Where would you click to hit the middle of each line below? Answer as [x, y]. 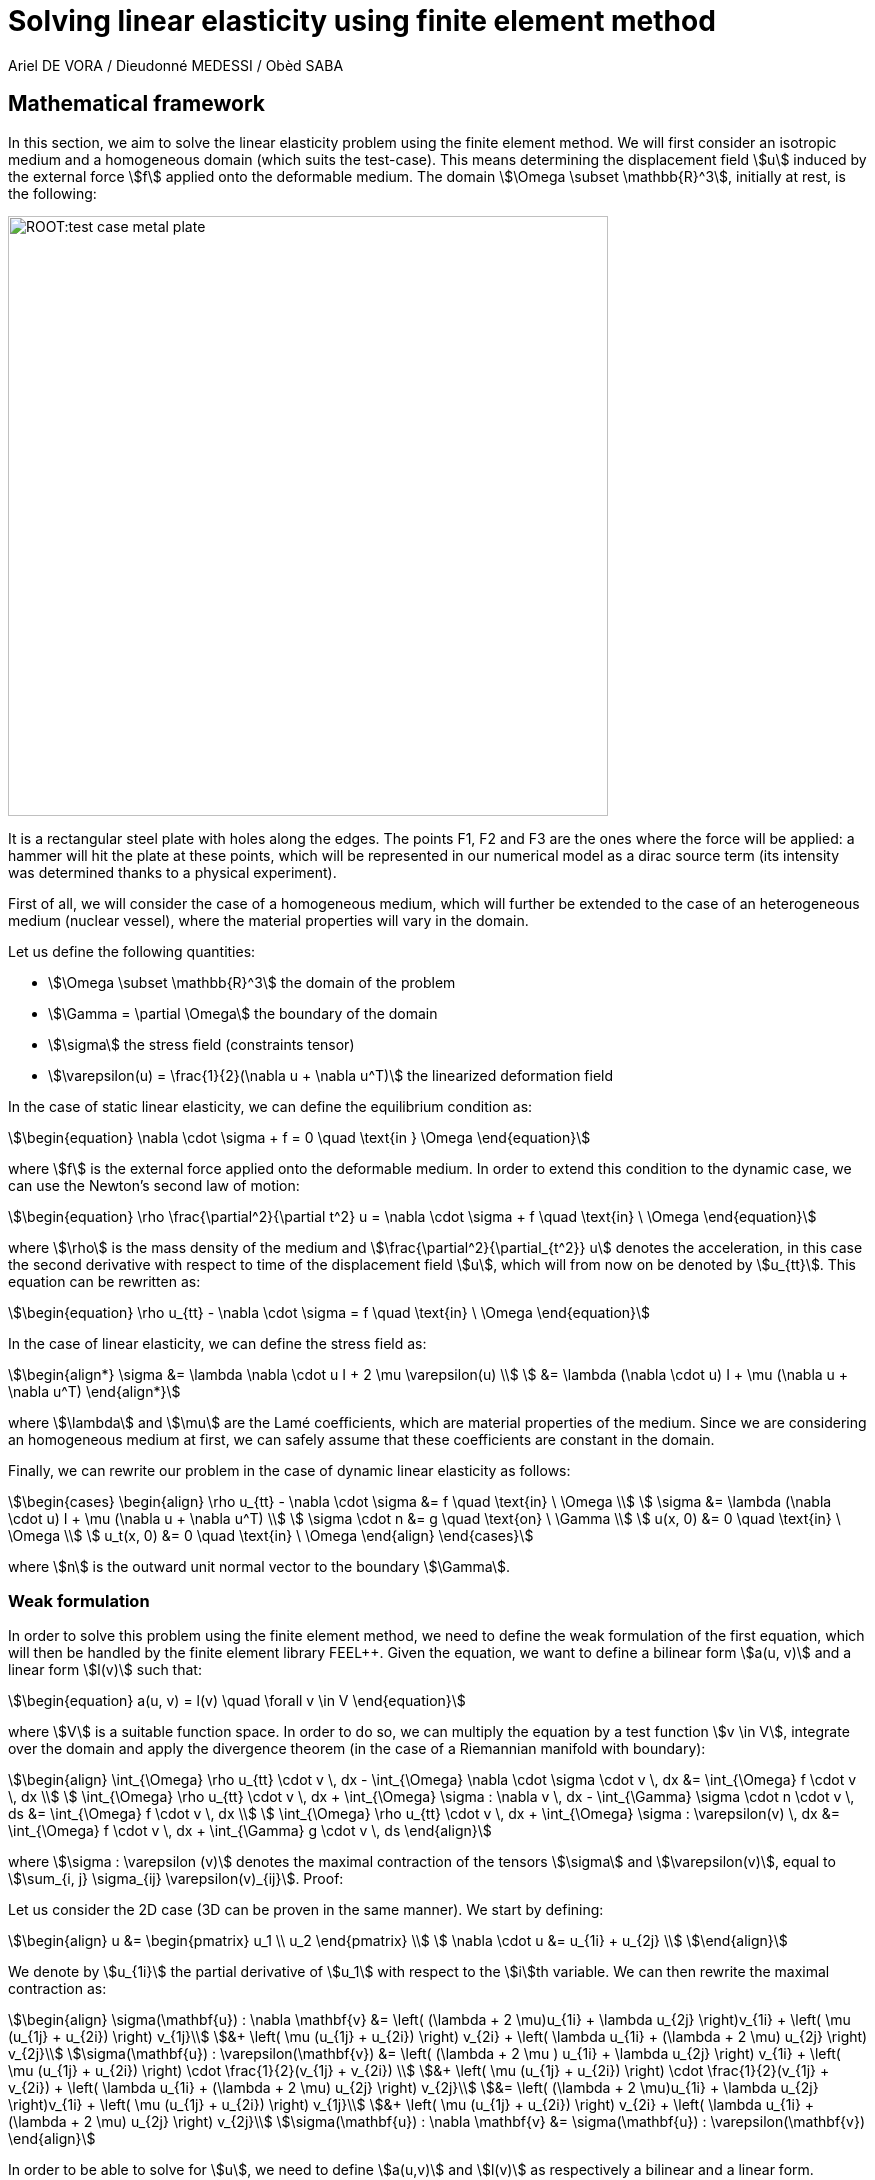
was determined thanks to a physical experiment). [172, 872]
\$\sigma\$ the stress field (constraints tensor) [201, 1044]
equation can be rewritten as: [104, 1281]
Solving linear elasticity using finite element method [362, 21]
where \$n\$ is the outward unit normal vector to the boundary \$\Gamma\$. [259, 1566]
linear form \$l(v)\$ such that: [105, 1670]
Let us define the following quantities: [132, 951]
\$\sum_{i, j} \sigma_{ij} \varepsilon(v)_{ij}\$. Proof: [176, 1879]
